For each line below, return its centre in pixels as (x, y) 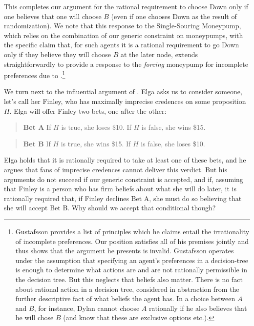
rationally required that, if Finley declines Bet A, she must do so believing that (123, 198)
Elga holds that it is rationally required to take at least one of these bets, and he (125, 160)
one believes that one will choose (53, 16)
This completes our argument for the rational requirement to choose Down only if (126, 6)
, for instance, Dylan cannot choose (87, 308)
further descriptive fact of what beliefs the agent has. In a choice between (125, 298)
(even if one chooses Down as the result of (174, 16)
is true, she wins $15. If (96, 143)
